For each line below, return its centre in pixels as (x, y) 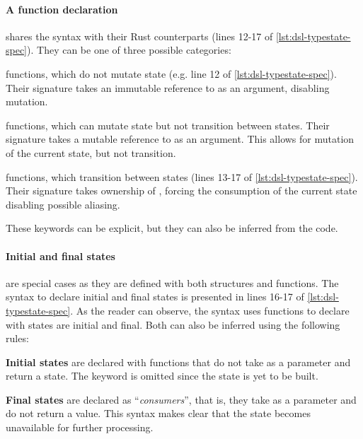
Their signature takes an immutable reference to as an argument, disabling (168, 87)
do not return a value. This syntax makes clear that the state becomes (158, 413)
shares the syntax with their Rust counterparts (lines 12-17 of (139, 36)
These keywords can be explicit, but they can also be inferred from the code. (172, 228)
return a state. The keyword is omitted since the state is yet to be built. (162, 376)
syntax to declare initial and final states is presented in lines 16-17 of (155, 297)
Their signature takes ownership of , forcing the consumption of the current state (181, 191)
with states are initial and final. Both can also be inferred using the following (173, 324)
